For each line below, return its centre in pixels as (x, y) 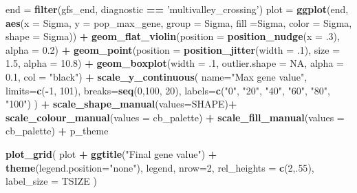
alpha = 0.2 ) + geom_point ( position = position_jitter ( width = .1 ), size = (173, 49)
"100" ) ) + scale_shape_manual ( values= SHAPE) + (121, 104)
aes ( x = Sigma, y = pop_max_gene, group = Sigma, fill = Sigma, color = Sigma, (179, 22)
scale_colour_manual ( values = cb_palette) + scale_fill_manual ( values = (175, 117)
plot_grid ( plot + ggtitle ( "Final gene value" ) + (111, 153)
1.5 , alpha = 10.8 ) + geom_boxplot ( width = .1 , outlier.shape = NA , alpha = (175, 63)
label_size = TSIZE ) (51, 181)
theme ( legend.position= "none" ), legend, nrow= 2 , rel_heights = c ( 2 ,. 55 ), (160, 167)
